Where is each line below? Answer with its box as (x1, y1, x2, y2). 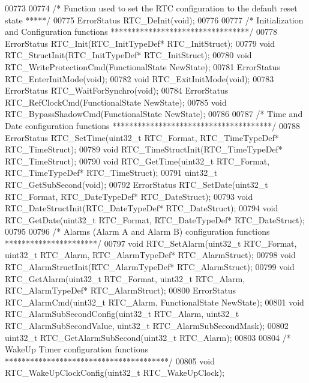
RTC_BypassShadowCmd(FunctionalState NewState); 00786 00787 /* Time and (5, 107, 303, 120)
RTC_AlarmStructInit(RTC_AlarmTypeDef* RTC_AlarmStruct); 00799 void (5, 261, 295, 273)
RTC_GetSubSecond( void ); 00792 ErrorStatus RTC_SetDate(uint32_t (5, 178, 268, 190)
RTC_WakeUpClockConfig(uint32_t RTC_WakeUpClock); (5, 366, 224, 379)
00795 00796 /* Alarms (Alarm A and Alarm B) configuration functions (5, 225, 270, 238)
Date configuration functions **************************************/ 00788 (5, 119, 300, 131)
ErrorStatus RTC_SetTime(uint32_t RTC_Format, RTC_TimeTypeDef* (5, 131, 279, 143)
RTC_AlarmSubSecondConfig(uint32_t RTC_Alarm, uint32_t (5, 307, 239, 320)
